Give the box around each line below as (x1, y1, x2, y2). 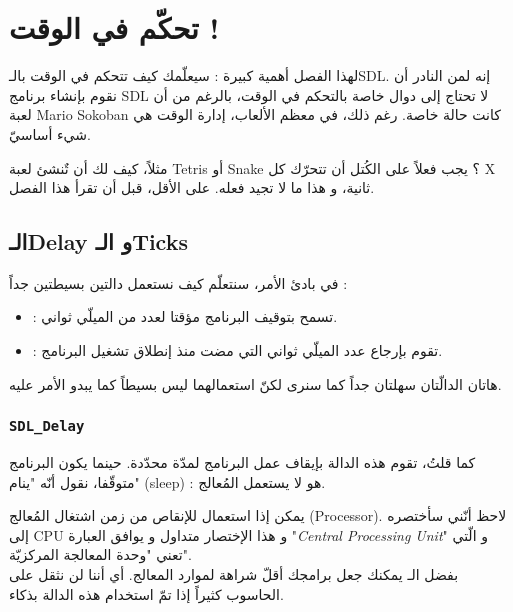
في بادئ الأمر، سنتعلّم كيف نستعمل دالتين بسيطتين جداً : (9, 272, 348, 293)
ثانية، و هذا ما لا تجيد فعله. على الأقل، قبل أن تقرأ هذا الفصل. (9, 177, 375, 198)
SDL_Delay (9, 418, 85, 435)
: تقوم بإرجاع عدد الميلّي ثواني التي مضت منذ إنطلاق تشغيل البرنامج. (32, 340, 443, 361)
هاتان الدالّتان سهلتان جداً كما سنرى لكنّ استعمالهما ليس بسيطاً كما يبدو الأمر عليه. (9, 373, 502, 394)
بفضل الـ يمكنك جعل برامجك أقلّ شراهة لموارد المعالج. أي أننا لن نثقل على (9, 564, 459, 585)
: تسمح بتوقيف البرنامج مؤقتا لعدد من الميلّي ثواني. (32, 306, 338, 327)
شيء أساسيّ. (9, 123, 91, 144)
